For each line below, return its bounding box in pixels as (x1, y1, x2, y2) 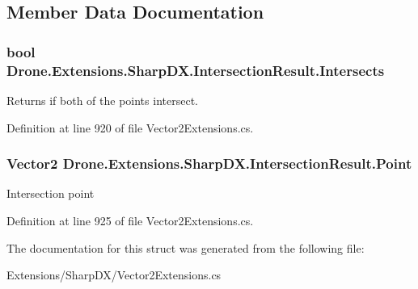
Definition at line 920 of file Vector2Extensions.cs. (6, 119, 254, 136)
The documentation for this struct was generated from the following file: (6, 239, 365, 256)
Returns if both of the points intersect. (6, 91, 198, 108)
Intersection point (6, 185, 95, 202)
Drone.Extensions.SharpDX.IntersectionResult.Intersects (6, 60, 385, 80)
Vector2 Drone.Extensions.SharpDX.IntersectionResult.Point (6, 153, 412, 174)
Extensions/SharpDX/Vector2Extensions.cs (6, 266, 222, 283)
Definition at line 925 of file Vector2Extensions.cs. (6, 212, 254, 228)
